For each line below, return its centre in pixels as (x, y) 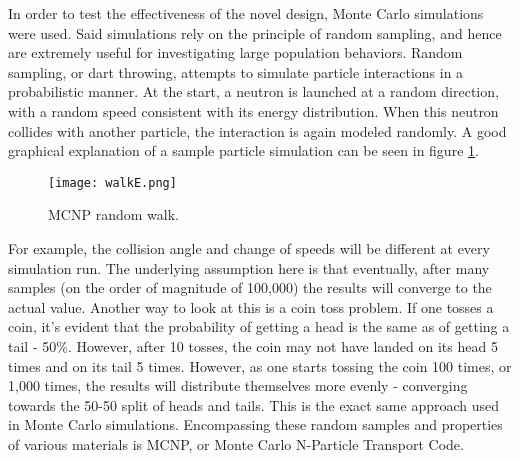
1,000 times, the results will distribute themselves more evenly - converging (238, 385)
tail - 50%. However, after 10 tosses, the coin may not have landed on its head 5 (253, 345)
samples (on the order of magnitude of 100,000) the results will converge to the (250, 287)
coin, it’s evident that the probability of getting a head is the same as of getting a (259, 326)
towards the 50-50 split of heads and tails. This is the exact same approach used (254, 404)
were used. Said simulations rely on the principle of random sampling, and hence (255, 32)
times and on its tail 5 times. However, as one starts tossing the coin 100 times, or (260, 365)
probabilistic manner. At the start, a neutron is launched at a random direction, (253, 91)
